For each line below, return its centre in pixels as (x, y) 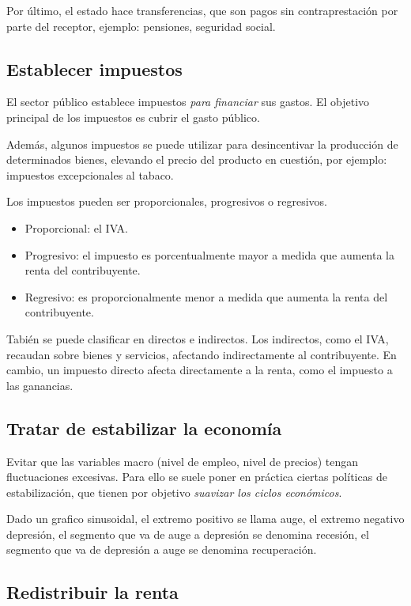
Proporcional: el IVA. (76, 227)
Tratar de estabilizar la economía (144, 428)
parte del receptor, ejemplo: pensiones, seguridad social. (141, 26)
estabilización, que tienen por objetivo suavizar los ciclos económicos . (174, 492)
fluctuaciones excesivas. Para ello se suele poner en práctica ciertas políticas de (197, 477)
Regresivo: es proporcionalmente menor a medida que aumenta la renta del (206, 296)
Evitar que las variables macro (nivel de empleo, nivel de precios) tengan (183, 461)
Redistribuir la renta (92, 592)
